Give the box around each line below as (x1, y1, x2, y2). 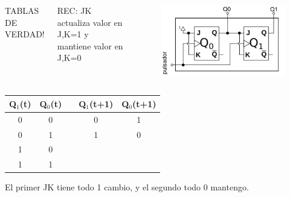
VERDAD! (5, 28, 45, 40)
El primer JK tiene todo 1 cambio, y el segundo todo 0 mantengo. (5, 181, 249, 193)
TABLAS (5, 4, 39, 16)
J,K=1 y (57, 28, 89, 40)
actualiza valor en (57, 16, 123, 28)
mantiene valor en (57, 39, 123, 52)
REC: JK (57, 4, 92, 16)
